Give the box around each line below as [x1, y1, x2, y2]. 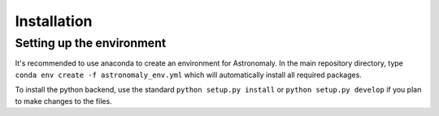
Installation [15, 12, 93, 30]
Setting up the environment [15, 36, 167, 50]
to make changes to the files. [15, 96, 113, 105]
